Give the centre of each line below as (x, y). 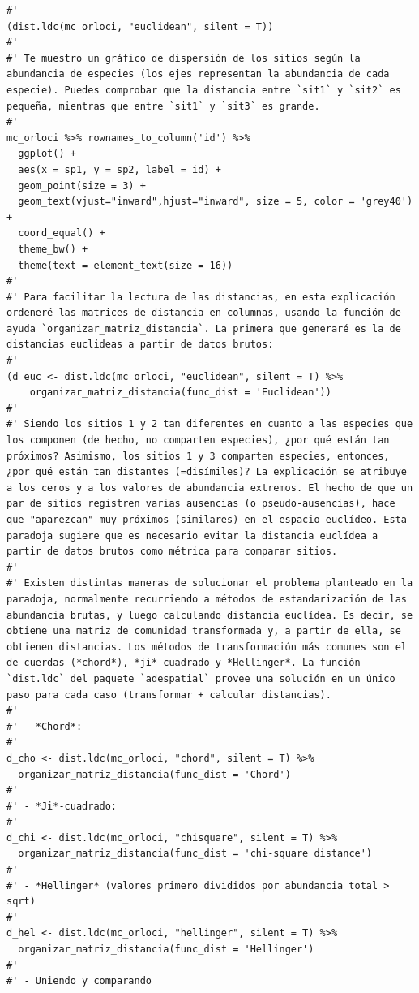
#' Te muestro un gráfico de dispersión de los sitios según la (184, 58)
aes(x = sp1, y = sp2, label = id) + (120, 169)
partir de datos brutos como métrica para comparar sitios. (172, 552)
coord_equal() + (62, 233)
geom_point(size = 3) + (82, 186)
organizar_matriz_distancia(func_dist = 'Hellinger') (166, 950)
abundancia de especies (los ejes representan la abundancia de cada (198, 74)
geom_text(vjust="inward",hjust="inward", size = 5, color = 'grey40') (216, 202)
